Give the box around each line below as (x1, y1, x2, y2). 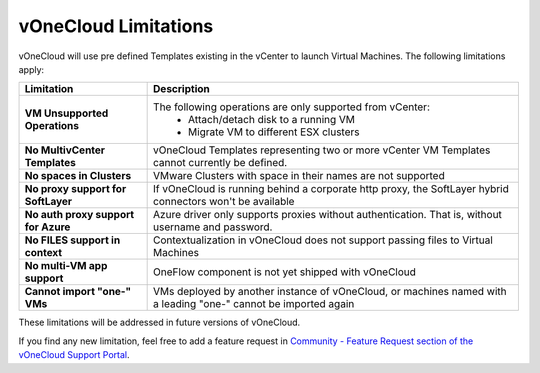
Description (153, 82, 210, 96)
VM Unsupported (24, 106, 109, 120)
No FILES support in (24, 233, 121, 247)
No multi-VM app (24, 259, 108, 273)
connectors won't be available (153, 195, 295, 209)
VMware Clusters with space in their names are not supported (153, 169, 445, 183)
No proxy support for (24, 182, 127, 196)
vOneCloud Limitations (18, 15, 214, 37)
